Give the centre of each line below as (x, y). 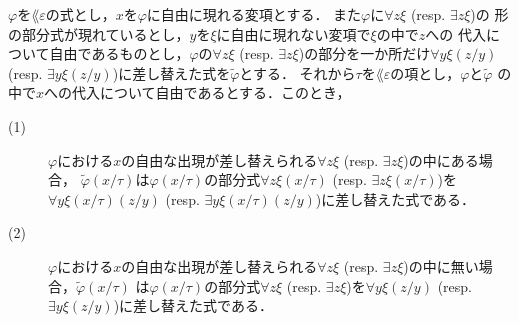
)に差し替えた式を (171, 72)
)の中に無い (441, 265)
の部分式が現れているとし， (99, 33)
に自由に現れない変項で (293, 33)
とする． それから (297, 72)
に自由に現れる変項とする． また (254, 14)
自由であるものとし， (119, 53)
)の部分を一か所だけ (364, 53)
